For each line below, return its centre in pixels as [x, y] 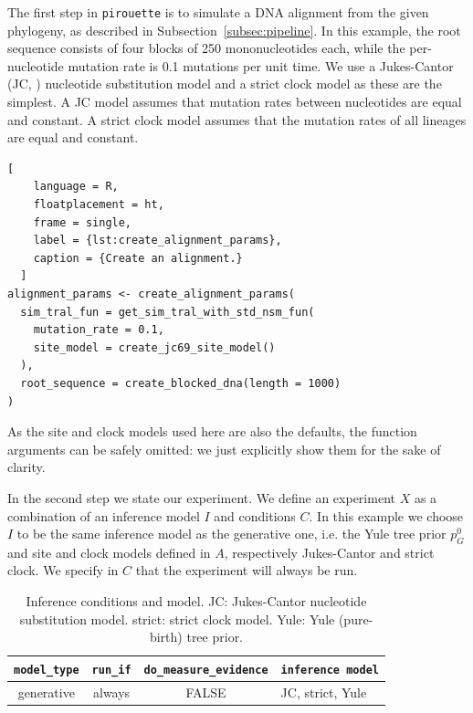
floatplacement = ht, [99, 204]
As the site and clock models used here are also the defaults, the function [212, 431]
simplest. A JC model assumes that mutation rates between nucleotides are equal [235, 102]
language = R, [76, 187]
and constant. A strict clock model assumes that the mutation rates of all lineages [237, 119]
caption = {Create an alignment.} [138, 258]
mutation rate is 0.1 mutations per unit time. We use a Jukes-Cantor [261, 65]
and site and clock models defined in [109, 552]
